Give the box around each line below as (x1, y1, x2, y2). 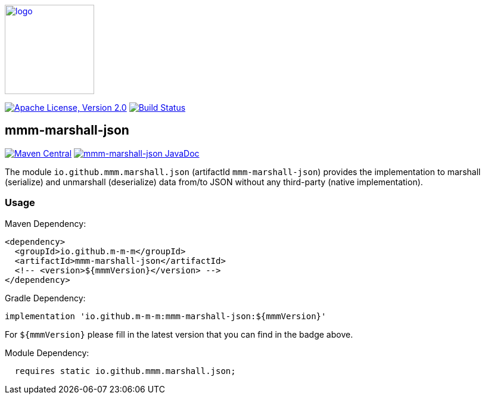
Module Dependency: (5, 347, 89, 358)
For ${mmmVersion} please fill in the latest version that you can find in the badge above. (5, 329, 353, 339)
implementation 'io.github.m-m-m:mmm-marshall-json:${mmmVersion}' (5, 311, 327, 321)
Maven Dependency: (5, 218, 86, 229)
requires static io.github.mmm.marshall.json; (14, 366, 236, 376)
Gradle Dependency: (5, 292, 86, 303)
